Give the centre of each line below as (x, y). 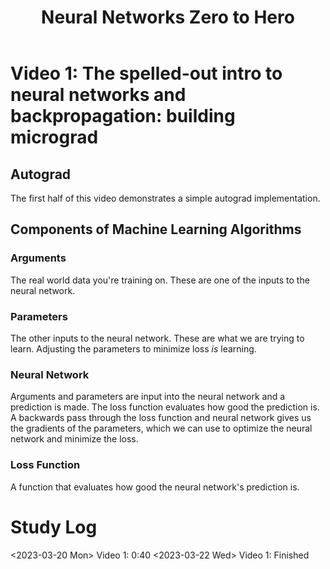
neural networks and (98, 95)
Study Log (54, 527)
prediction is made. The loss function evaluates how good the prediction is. (165, 407)
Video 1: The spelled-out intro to (146, 73)
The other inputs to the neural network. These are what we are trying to (157, 338)
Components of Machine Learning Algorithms (156, 229)
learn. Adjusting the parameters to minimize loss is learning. (133, 348)
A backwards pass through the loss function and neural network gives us (161, 418)
